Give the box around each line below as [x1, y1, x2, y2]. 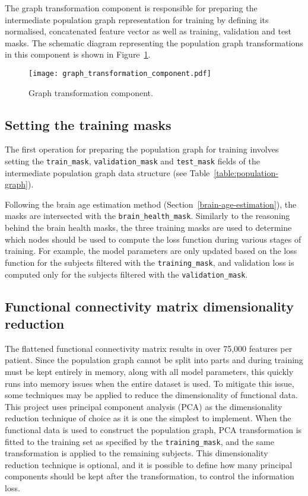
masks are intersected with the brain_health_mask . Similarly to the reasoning [5, 209, 290, 222]
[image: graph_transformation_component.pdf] [28, 69, 211, 78]
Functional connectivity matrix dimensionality [5, 297, 294, 315]
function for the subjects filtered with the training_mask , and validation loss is [5, 256, 294, 268]
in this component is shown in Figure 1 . [5, 48, 151, 61]
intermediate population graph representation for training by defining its [5, 13, 269, 26]
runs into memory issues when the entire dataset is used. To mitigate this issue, [5, 377, 294, 389]
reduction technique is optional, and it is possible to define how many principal [5, 458, 293, 470]
